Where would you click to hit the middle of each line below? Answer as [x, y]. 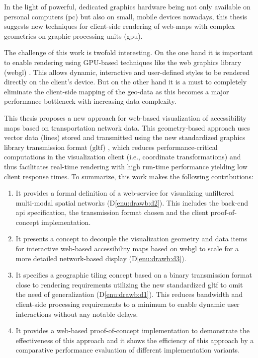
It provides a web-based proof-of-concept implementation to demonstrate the [132, 330]
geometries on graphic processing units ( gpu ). [73, 36]
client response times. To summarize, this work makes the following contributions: [129, 176]
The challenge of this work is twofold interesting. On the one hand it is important [129, 52]
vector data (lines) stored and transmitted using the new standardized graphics [125, 137]
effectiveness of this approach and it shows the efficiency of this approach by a [135, 340]
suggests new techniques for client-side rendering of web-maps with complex [120, 26]
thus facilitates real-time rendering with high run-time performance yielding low [126, 166]
